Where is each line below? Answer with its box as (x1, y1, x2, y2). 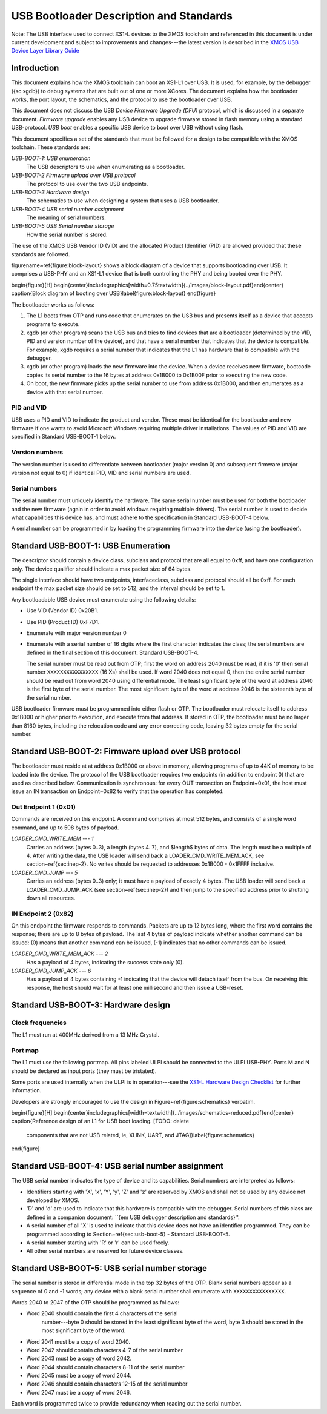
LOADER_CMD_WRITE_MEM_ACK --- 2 (11, 950, 108, 957)
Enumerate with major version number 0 (26, 629, 127, 636)
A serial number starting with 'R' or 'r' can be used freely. (26, 1239, 170, 1246)
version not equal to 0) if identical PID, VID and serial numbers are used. (11, 469, 191, 476)
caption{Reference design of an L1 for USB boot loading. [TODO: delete (11, 1118, 189, 1125)
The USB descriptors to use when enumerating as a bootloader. (26, 163, 185, 170)
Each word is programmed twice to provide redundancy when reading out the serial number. (11, 1400, 242, 1407)
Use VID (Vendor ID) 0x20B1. (26, 607, 99, 614)
